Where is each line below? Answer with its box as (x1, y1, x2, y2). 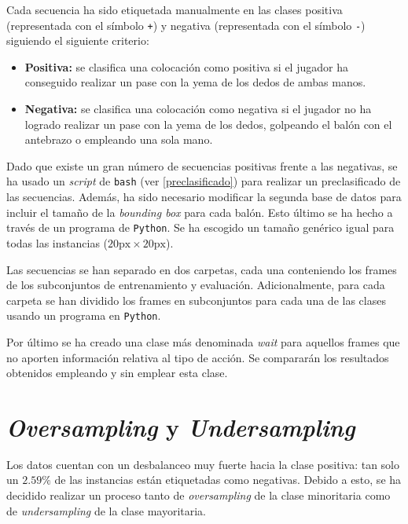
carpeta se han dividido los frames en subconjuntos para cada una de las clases (6, 291, 386, 308)
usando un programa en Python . (6, 307, 161, 324)
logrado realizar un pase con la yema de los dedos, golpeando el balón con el (24, 115, 392, 132)
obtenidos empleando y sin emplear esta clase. (6, 365, 228, 381)
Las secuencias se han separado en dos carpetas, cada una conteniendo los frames (6, 261, 397, 277)
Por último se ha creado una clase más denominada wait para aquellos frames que (6, 333, 400, 350)
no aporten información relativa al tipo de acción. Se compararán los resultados (6, 349, 389, 365)
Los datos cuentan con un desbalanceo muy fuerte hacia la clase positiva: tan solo (6, 456, 399, 472)
